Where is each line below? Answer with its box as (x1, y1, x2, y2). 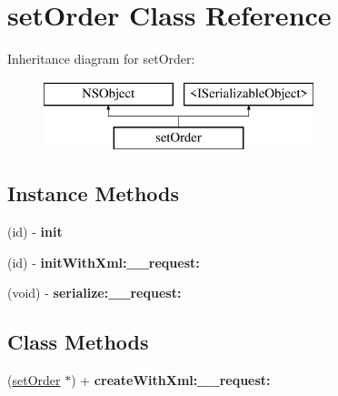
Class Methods (7, 328, 149, 356)
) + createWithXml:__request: (71, 371, 271, 390)
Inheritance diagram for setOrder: (7, 49, 195, 68)
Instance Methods (7, 179, 179, 208)
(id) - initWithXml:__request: (7, 252, 200, 271)
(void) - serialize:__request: (7, 283, 182, 302)
